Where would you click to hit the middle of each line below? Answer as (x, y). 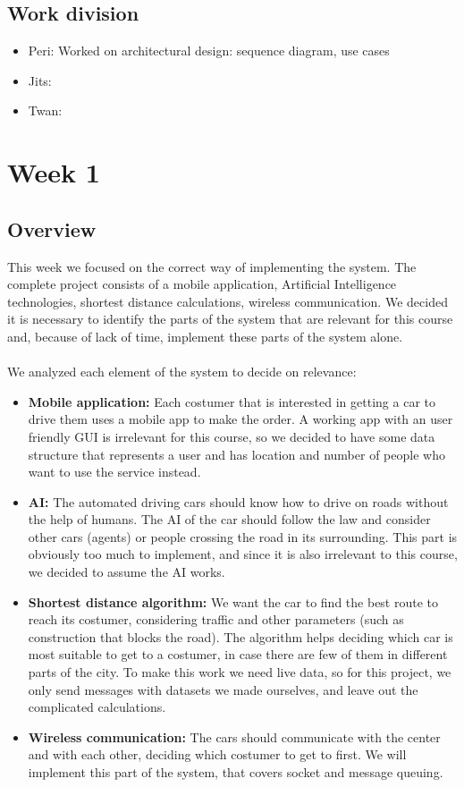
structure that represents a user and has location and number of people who (236, 454)
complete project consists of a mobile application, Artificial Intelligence (202, 284)
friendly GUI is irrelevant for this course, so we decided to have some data (232, 436)
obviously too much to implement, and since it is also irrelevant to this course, (243, 554)
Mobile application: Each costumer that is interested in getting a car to (232, 401)
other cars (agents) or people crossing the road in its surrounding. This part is (243, 536)
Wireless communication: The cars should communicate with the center (234, 736)
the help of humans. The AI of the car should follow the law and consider (229, 519)
